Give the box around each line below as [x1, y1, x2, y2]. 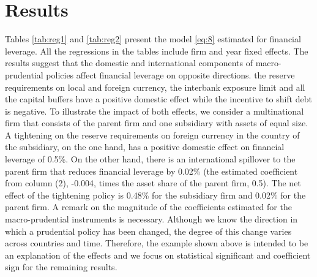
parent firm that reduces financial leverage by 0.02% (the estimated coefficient [5, 164, 298, 177]
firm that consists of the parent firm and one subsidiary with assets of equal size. [5, 116, 308, 129]
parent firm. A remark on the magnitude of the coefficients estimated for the [5, 200, 292, 213]
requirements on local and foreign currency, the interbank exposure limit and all [5, 80, 305, 93]
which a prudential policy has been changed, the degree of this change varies [5, 224, 292, 237]
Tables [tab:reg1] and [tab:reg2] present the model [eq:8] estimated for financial [5, 32, 301, 45]
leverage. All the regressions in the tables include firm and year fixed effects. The [5, 44, 308, 57]
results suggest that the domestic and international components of [5, 56, 253, 69]
